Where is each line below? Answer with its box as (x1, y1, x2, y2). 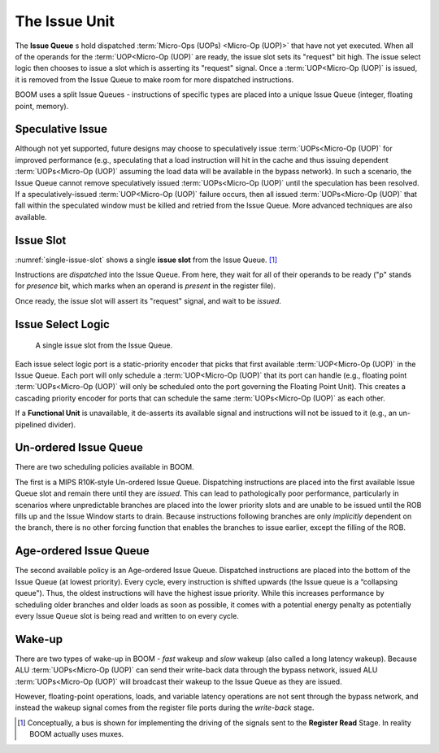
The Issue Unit (15, 12, 115, 30)
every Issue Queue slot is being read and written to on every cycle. (15, 611, 239, 620)
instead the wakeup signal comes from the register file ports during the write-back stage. (15, 703, 315, 712)
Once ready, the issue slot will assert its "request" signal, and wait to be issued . (15, 296, 282, 305)
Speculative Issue (15, 122, 107, 136)
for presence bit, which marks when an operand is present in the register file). (15, 281, 276, 291)
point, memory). (15, 101, 69, 111)
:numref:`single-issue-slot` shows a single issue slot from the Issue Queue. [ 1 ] (15, 255, 278, 265)
